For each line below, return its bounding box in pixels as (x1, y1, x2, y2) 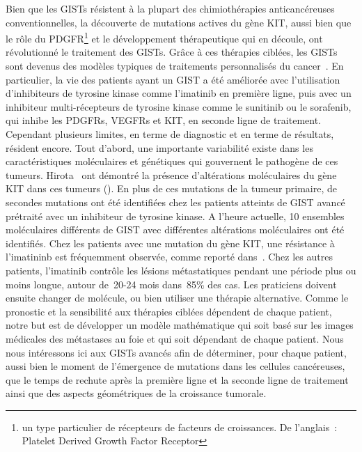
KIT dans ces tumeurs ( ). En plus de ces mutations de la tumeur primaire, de (6, 181, 338, 196)
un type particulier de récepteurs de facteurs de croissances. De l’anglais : (22, 419, 338, 434)
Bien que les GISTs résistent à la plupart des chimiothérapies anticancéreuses (6, 1, 335, 15)
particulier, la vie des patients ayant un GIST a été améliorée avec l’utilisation (6, 72, 340, 86)
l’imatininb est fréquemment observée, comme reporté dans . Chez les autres (6, 249, 333, 264)
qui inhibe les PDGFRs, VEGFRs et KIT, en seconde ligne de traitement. (6, 113, 321, 127)
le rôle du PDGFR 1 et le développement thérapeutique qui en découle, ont (6, 29, 323, 45)
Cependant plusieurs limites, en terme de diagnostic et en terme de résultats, (6, 127, 334, 141)
